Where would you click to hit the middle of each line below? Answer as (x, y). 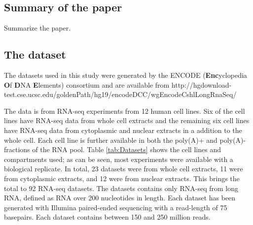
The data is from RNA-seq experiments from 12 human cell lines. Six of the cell (125, 111)
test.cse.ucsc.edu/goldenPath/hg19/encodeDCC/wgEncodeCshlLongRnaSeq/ (120, 94)
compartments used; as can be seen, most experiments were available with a (119, 159)
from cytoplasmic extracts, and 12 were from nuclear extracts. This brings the (122, 178)
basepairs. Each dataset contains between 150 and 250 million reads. (107, 217)
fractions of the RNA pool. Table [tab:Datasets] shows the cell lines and (112, 149)
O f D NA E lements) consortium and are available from (87, 84)
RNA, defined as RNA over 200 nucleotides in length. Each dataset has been (120, 198)
